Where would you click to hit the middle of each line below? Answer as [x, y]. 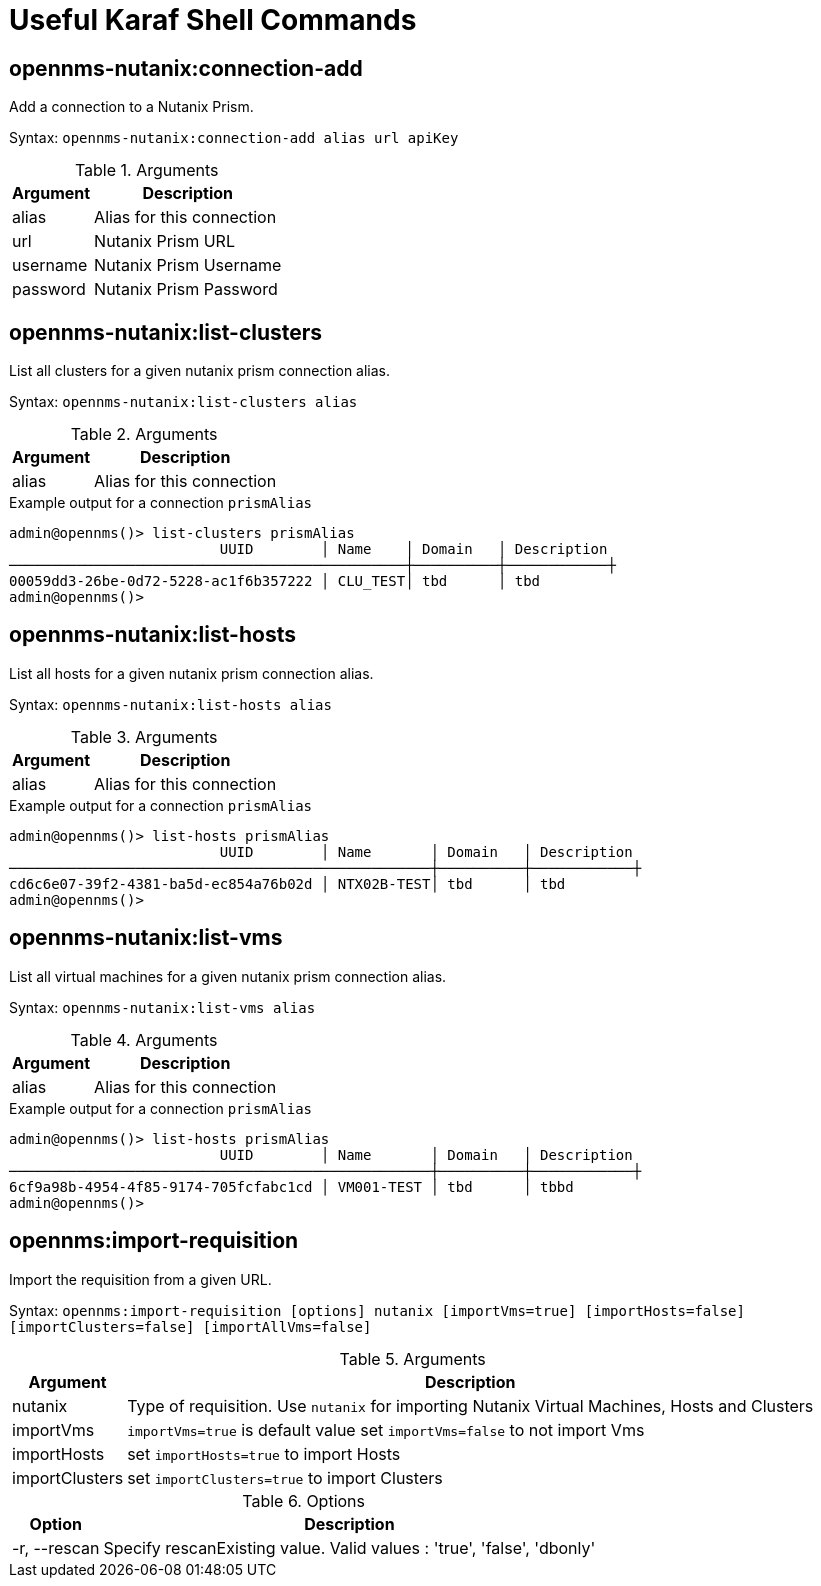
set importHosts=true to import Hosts [264, 1453]
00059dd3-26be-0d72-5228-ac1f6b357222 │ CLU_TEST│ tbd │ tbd [275, 581]
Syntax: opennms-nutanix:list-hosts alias [170, 704]
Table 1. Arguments [146, 170]
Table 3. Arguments [144, 736]
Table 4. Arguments [144, 1039]
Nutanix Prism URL [164, 241]
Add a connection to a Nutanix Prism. [131, 107]
